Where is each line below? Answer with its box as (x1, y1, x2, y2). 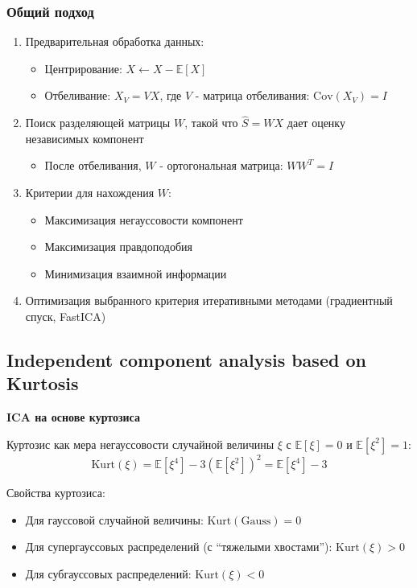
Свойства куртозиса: (6, 484, 105, 501)
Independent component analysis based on (6, 347, 366, 372)
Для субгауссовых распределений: (25, 565, 192, 582)
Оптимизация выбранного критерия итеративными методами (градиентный (25, 292, 393, 309)
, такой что (184, 114, 238, 131)
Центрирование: (44, 60, 122, 76)
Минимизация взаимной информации (44, 265, 227, 282)
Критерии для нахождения (25, 184, 155, 200)
